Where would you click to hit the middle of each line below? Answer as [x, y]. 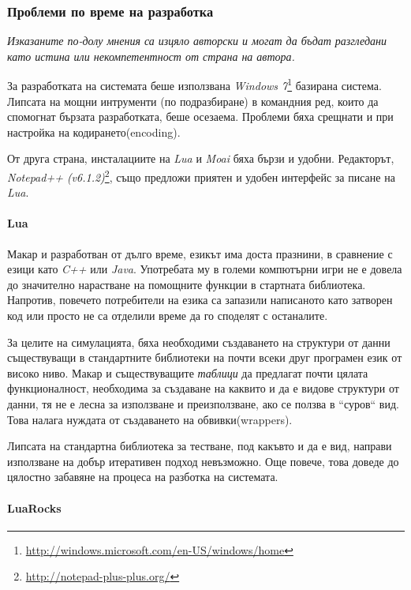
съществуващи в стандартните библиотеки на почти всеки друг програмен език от [205, 357]
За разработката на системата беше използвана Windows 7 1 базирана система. [194, 85]
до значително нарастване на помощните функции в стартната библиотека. [187, 284]
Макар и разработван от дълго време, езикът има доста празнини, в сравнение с [200, 253]
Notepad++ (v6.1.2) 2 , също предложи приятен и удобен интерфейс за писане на [201, 176]
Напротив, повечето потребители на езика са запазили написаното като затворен [200, 300]
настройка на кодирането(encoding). [94, 132]
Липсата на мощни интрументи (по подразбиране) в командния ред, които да [193, 101]
